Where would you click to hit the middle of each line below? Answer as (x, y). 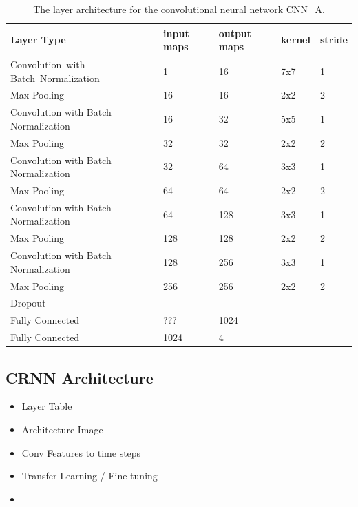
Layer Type (38, 40)
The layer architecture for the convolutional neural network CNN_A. (179, 9)
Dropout (28, 303)
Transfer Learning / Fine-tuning (89, 476)
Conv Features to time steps (81, 452)
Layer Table (47, 406)
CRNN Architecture (80, 377)
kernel (296, 40)
